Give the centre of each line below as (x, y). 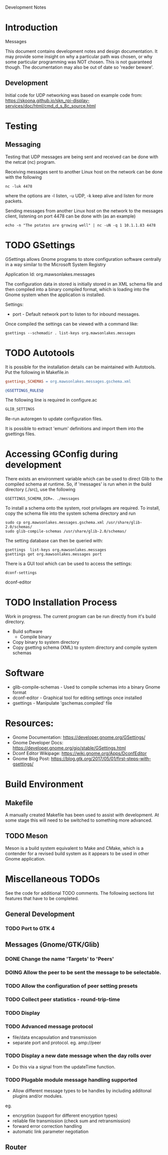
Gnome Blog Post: (31, 759)
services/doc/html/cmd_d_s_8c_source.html (51, 106)
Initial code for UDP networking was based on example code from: (74, 95)
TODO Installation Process (61, 602)
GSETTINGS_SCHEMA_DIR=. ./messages (42, 499)
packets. (14, 201)
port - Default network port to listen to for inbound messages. (76, 314)
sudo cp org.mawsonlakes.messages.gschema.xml (55, 523)
